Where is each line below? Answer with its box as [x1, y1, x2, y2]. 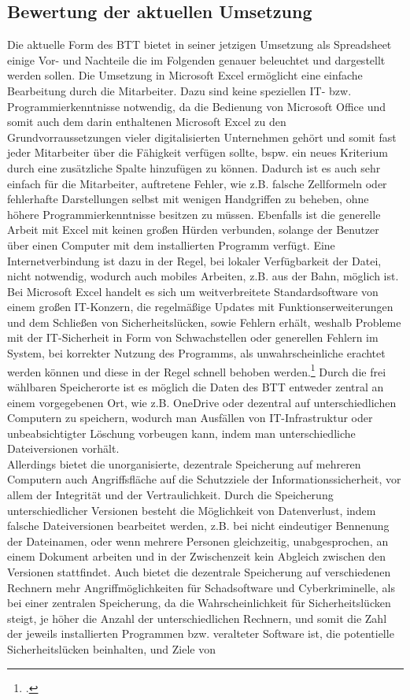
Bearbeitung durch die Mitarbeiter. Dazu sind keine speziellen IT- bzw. [7, 82, 352, 98]
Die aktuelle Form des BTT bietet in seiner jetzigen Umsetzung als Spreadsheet [7, 36, 392, 53]
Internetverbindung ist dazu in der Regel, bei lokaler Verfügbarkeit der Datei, [7, 252, 382, 269]
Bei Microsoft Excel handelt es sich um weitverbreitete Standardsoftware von [7, 283, 379, 299]
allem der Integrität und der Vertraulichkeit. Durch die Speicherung [7, 487, 334, 503]
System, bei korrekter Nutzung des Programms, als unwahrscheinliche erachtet [7, 345, 386, 361]
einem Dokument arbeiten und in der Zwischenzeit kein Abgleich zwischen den [7, 548, 386, 565]
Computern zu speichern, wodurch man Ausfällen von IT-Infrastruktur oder [7, 409, 373, 426]
